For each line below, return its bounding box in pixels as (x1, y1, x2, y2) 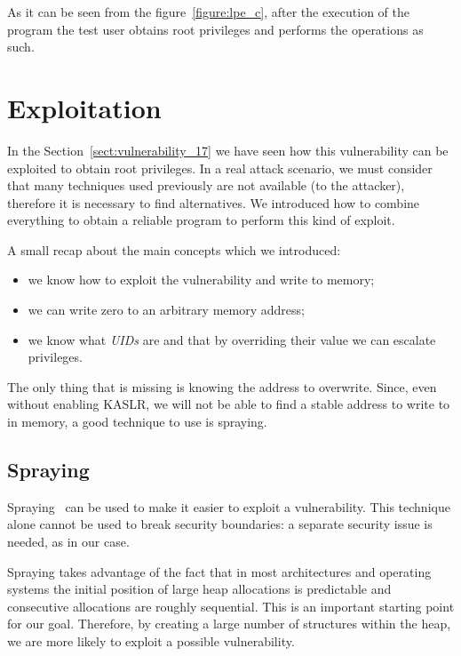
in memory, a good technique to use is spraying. (7, 412, 267, 431)
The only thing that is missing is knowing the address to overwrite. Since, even (7, 377, 437, 396)
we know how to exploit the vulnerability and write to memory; (28, 270, 375, 289)
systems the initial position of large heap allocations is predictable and (7, 580, 392, 598)
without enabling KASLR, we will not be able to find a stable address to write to (7, 395, 450, 413)
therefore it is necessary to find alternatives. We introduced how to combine (7, 193, 420, 212)
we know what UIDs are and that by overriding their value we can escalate (28, 330, 436, 348)
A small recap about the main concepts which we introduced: (7, 240, 341, 259)
